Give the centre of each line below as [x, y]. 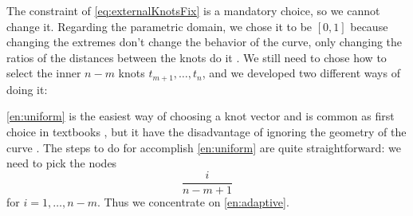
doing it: [27, 89]
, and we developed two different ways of [301, 73]
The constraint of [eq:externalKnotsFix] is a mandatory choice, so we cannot [193, 10]
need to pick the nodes [62, 163]
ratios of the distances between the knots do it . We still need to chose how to [197, 57]
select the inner [44, 73]
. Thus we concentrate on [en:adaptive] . [193, 201]
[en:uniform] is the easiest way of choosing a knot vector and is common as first [201, 116]
